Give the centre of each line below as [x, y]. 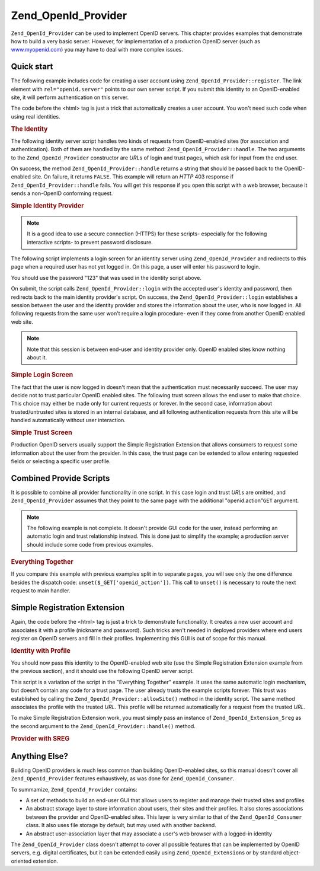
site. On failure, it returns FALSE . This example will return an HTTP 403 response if [133, 177]
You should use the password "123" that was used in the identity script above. [106, 277]
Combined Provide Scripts [60, 478]
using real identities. [36, 116]
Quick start [32, 67]
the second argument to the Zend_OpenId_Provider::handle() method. [103, 726]
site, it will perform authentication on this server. [70, 97]
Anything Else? [39, 756]
